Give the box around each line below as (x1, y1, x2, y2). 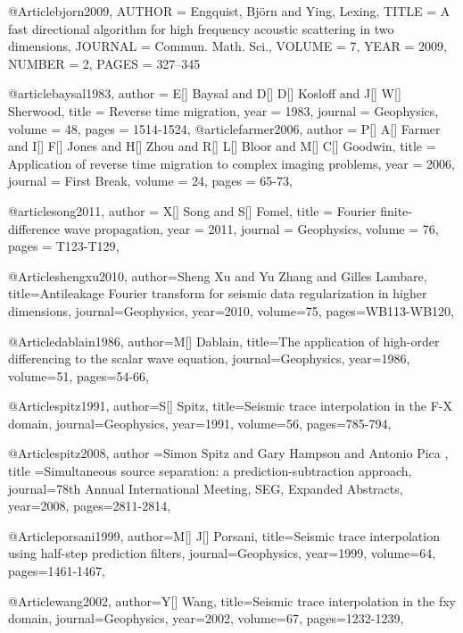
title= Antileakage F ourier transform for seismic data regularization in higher (8, 284, 427, 303)
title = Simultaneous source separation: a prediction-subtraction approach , (8, 462, 412, 480)
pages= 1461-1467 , (8, 562, 105, 580)
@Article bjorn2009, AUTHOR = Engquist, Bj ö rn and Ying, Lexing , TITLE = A (8, 2, 451, 20)
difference (8, 219, 60, 237)
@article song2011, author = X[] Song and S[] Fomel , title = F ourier (8, 201, 376, 220)
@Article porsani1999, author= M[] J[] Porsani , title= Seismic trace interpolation (8, 526, 440, 545)
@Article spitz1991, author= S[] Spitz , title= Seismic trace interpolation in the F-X (8, 396, 452, 415)
